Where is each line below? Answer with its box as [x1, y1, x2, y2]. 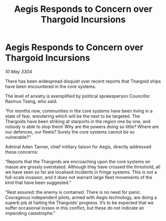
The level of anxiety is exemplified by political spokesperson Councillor [5, 93, 150, 99]
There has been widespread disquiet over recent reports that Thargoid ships [5, 78, 161, 84]
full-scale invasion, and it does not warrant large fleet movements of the [5, 174, 153, 180]
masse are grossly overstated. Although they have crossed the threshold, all [5, 164, 161, 170]
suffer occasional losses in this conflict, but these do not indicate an [5, 205, 145, 211]
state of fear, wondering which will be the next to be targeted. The [5, 113, 140, 119]
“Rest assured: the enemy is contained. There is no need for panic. [5, 189, 142, 195]
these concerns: [5, 149, 39, 155]
